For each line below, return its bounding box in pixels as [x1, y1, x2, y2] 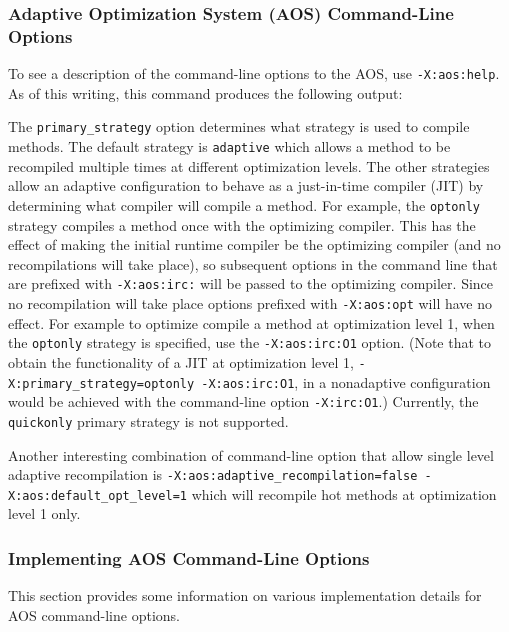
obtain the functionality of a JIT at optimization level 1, [8, 351, 354, 372]
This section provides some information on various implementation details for [8, 585, 482, 606]
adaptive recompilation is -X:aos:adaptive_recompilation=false [8, 464, 418, 485]
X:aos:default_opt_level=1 [8, 488, 187, 503]
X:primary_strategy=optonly [8, 376, 195, 391]
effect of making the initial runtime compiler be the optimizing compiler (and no [8, 234, 501, 255]
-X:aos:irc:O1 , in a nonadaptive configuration [201, 371, 491, 392]
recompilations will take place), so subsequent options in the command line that [8, 253, 498, 274]
